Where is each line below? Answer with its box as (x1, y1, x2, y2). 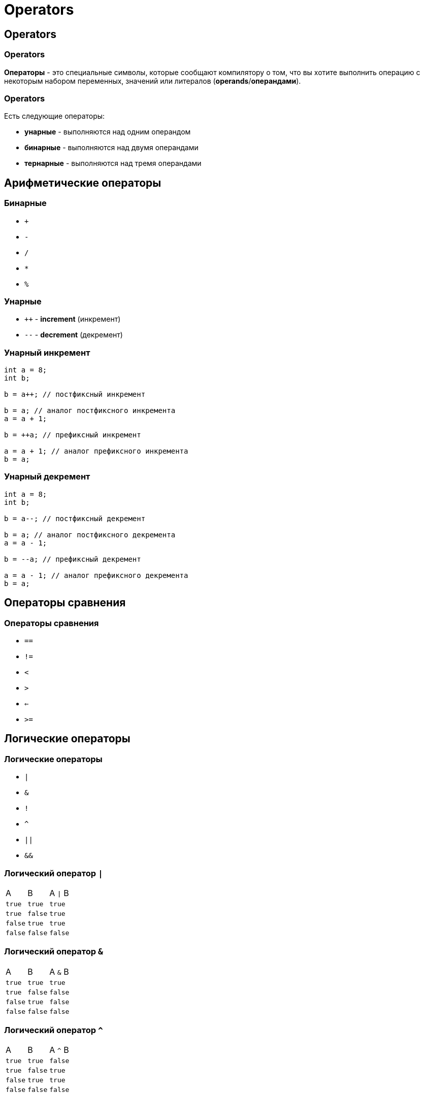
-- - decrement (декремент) (24, 330, 123, 339)
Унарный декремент (4, 471, 90, 482)
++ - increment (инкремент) (24, 315, 121, 324)
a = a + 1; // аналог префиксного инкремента (4, 447, 188, 456)
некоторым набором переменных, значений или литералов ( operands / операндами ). (4, 76, 301, 85)
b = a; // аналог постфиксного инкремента (4, 406, 176, 415)
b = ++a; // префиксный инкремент (4, 431, 141, 439)
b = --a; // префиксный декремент (4, 555, 141, 563)
